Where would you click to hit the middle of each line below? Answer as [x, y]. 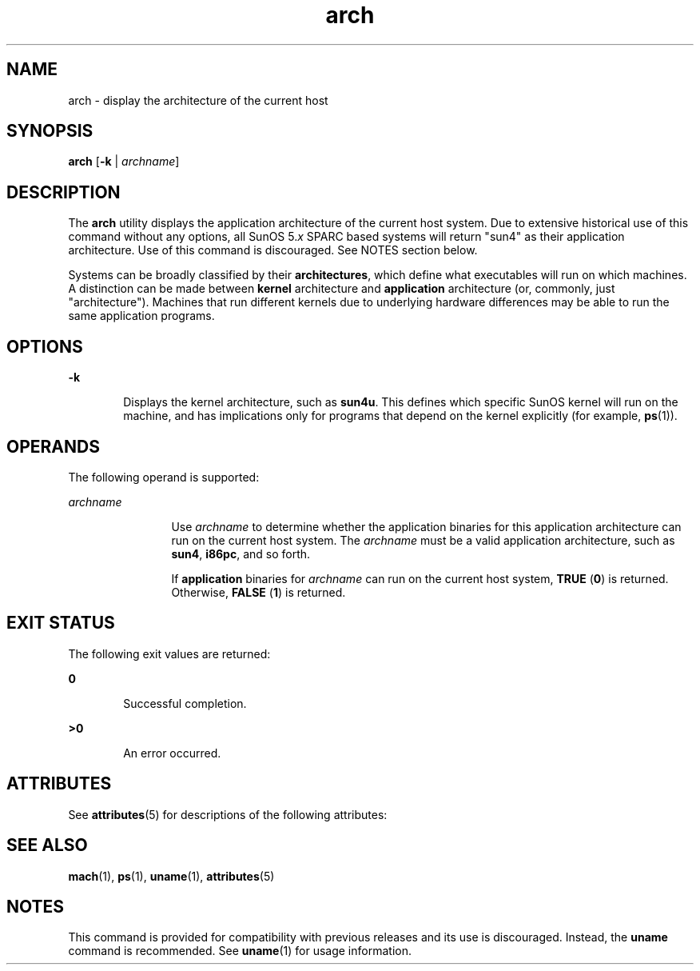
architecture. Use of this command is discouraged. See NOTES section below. [273, 250]
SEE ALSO [47, 845]
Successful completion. [185, 703]
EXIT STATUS [61, 623]
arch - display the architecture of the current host [198, 100]
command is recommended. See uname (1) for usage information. [240, 951]
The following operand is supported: [164, 477]
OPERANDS [53, 446]
